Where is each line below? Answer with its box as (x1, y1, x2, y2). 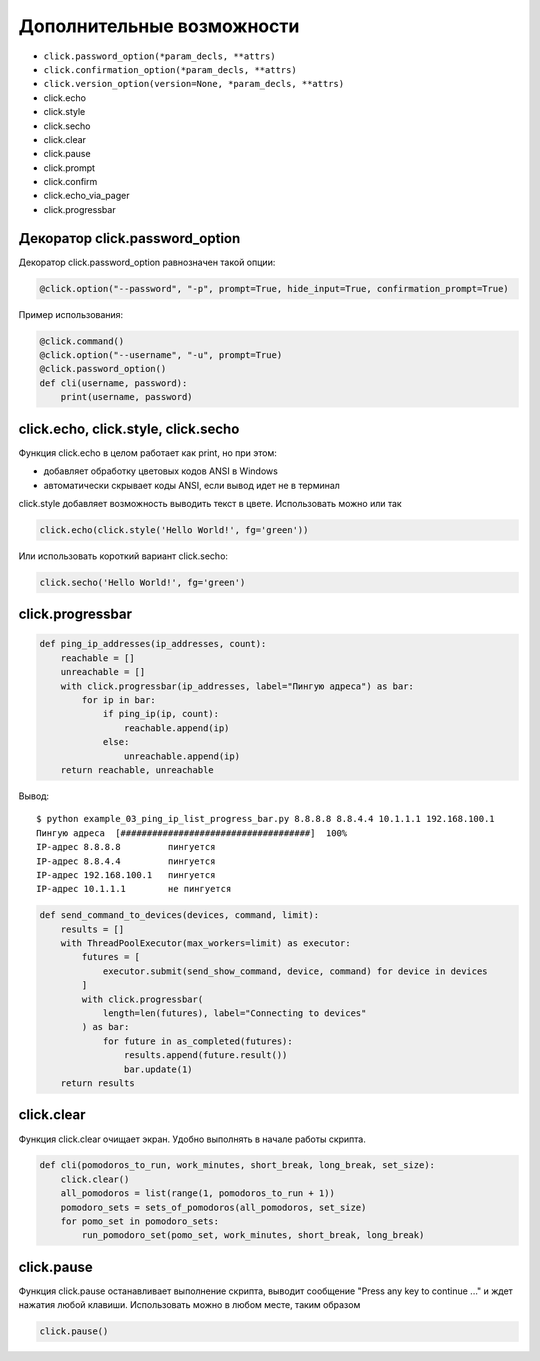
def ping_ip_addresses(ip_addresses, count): (39, 638, 267, 650)
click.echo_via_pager (43, 190, 130, 202)
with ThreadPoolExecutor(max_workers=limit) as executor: (60, 938, 351, 949)
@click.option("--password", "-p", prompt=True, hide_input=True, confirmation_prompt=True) (39, 283, 509, 294)
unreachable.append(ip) (123, 750, 240, 762)
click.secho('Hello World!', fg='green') (39, 576, 246, 588)
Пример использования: (18, 308, 124, 320)
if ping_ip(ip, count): (102, 708, 220, 720)
